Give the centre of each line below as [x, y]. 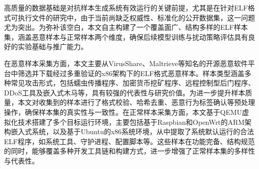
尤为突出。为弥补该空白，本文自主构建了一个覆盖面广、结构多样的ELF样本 [126, 27]
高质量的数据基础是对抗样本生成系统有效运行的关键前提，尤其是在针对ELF [126, 7]
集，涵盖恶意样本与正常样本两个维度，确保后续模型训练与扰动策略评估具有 [126, 37]
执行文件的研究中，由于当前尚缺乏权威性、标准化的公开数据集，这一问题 [136, 17]
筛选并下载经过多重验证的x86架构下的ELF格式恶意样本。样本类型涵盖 [131, 73]
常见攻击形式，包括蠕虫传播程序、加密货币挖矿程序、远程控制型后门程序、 [133, 83]
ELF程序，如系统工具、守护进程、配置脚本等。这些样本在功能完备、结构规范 [129, 141]
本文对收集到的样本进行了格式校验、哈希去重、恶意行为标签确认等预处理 [136, 102]
